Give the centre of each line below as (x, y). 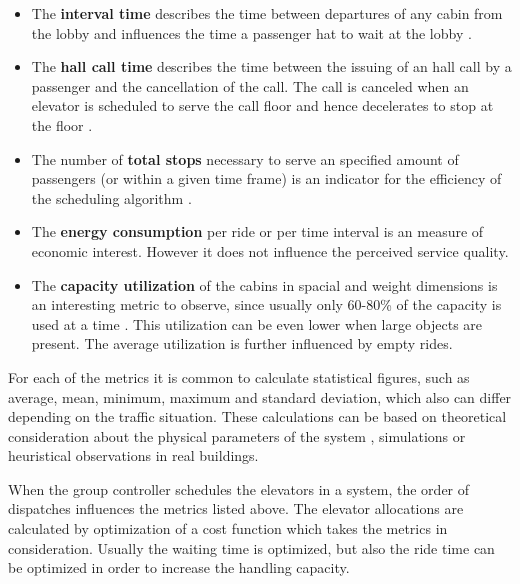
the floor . (62, 124)
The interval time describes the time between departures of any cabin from (267, 13)
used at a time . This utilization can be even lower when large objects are (257, 323)
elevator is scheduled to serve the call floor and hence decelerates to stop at (262, 105)
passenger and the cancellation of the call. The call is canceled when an (250, 85)
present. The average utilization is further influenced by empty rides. (242, 343)
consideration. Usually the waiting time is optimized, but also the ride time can (251, 547)
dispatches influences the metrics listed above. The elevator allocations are (236, 508)
